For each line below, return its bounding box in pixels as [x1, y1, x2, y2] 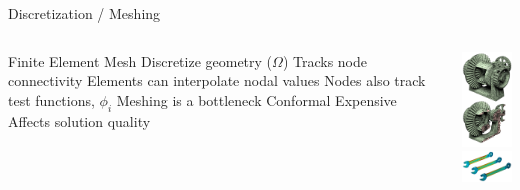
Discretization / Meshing [8, 3, 161, 23]
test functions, [8, 89, 95, 110]
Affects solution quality [8, 110, 151, 131]
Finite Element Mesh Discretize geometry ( [8, 50, 273, 71]
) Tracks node [282, 50, 367, 71]
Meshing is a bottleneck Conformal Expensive [116, 89, 397, 110]
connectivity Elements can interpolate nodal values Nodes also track [8, 70, 426, 91]
